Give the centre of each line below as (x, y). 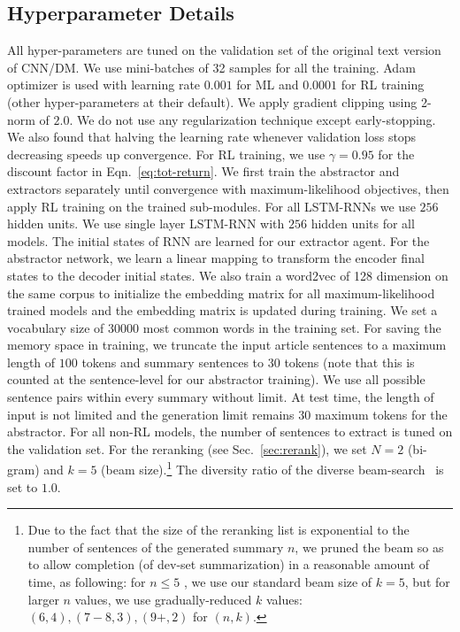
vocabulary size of (56, 327)
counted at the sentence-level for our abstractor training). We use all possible (216, 379)
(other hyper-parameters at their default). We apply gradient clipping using (212, 101)
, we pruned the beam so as (369, 547)
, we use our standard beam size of (278, 582)
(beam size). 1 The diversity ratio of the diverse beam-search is (272, 468)
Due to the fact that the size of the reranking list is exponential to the (218, 530)
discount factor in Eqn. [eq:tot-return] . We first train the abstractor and (203, 171)
